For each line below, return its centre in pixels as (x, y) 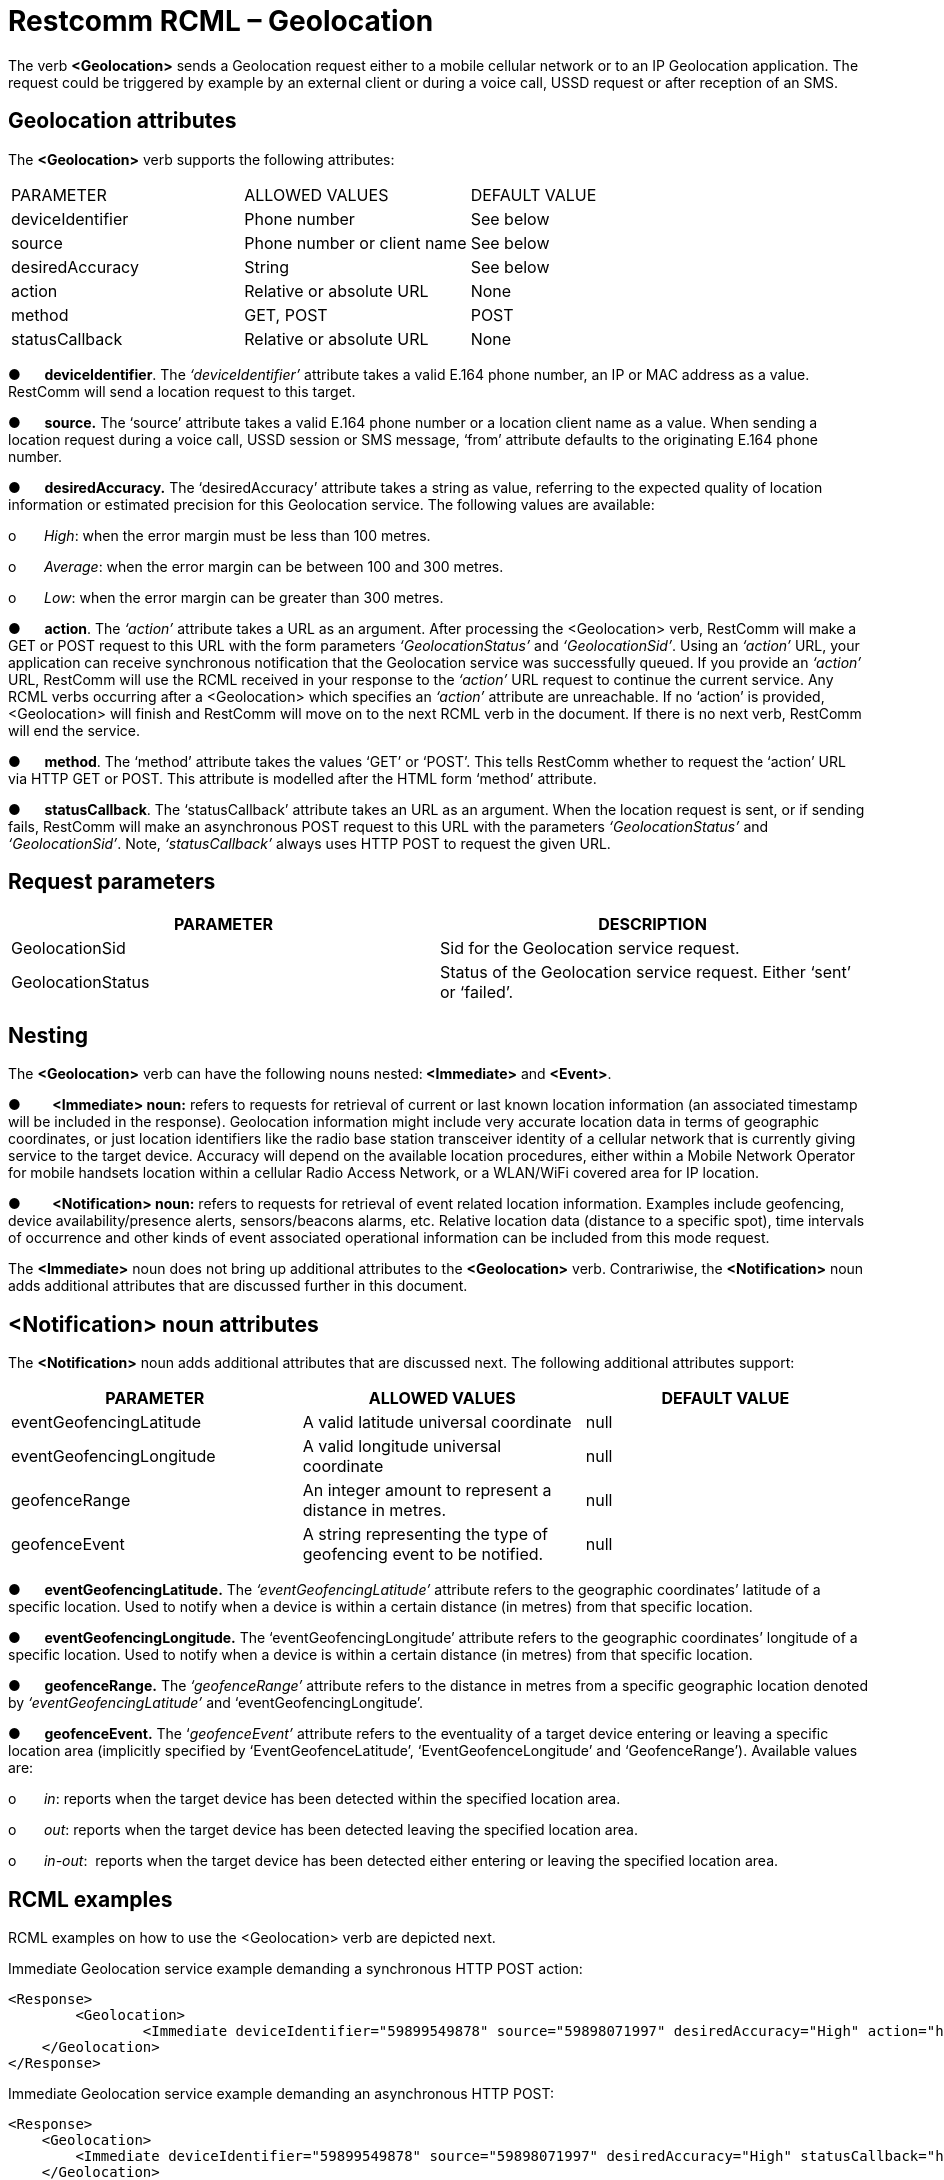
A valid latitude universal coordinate (437, 1422)
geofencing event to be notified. (423, 1554)
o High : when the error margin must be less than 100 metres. (219, 535)
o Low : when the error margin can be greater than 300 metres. (226, 597)
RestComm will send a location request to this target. (182, 391)
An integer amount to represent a (427, 1490)
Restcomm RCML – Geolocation (221, 21)
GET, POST (286, 314)
